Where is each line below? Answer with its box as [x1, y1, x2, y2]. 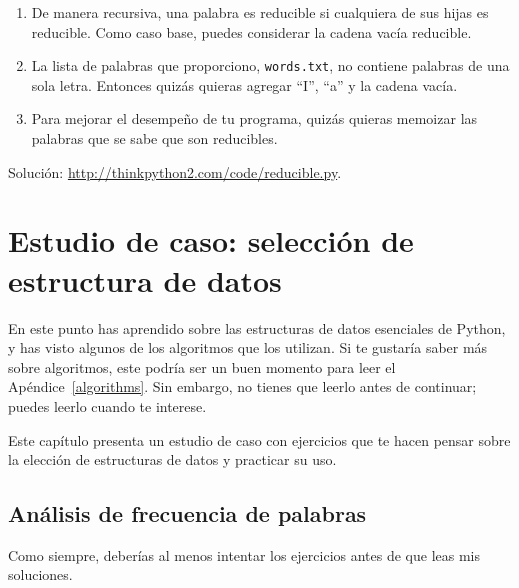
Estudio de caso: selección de [8, 220, 414, 261]
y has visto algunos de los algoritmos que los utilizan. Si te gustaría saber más [8, 337, 488, 358]
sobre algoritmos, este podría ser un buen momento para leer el [8, 356, 396, 377]
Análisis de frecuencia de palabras [8, 498, 367, 529]
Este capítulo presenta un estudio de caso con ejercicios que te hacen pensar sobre [8, 429, 511, 450]
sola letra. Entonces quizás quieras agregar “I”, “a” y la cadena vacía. [31, 74, 458, 95]
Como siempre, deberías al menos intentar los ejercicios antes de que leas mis [8, 544, 481, 565]
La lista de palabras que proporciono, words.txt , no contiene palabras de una [31, 55, 510, 76]
